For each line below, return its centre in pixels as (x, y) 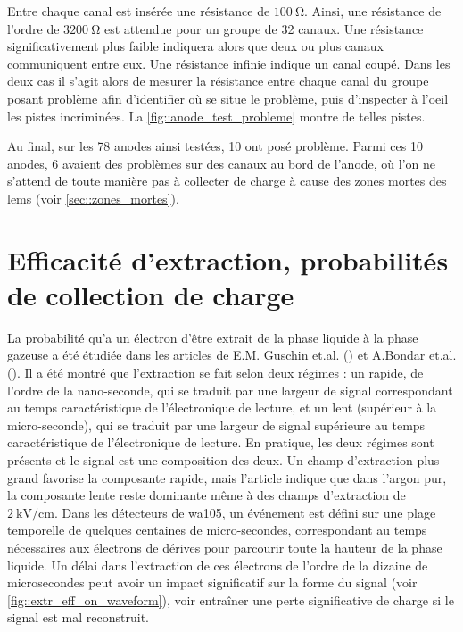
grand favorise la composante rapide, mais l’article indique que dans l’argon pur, (227, 477)
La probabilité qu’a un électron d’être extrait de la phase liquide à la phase (213, 337)
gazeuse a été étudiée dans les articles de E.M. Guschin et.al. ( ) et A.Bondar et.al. (232, 355)
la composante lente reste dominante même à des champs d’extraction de (207, 495)
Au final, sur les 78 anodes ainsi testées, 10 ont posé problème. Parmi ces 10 (215, 146)
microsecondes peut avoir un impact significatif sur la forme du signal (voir (212, 582)
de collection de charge (151, 294)
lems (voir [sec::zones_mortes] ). (93, 198)
